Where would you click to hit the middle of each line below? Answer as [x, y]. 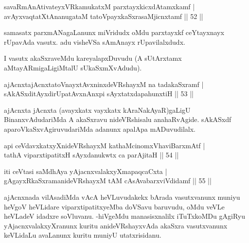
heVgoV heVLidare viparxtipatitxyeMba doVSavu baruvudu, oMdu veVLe [114, 206]
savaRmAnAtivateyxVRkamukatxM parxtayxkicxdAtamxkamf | [99, 6]
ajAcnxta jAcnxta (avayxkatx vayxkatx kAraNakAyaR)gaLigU [97, 110]
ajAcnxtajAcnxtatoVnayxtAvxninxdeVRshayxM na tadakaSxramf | [104, 84]
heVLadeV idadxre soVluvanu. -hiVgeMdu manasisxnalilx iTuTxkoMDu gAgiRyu [124, 216]
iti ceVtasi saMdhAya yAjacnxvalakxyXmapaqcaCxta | [86, 171]
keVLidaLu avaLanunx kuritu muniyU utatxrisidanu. [83, 235]
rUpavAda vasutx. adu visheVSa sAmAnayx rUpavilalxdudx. [95, 42]
